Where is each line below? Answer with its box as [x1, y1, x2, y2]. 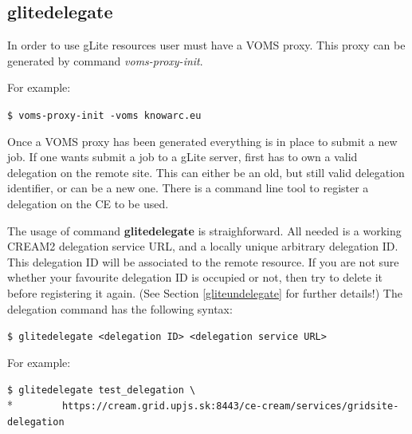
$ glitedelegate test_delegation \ [7, 385, 196, 397]
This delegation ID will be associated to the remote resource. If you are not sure [7, 253, 399, 270]
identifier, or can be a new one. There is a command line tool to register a [7, 180, 369, 196]
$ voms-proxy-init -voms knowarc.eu [7, 109, 202, 121]
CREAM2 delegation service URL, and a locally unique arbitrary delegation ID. [7, 238, 398, 254]
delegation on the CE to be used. [7, 195, 169, 212]
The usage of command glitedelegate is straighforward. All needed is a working [7, 222, 402, 239]
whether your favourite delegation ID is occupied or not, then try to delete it [7, 269, 383, 286]
